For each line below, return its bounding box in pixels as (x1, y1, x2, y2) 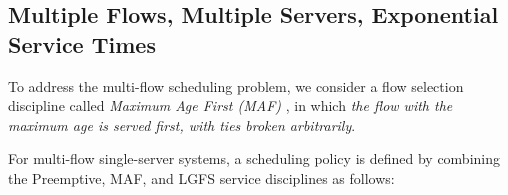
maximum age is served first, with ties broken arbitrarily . (8, 114, 356, 135)
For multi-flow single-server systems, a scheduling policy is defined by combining (8, 148, 500, 169)
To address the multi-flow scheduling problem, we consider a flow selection (8, 75, 464, 96)
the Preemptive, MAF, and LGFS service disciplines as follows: (8, 167, 395, 188)
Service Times (8, 28, 156, 59)
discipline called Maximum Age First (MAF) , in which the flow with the (8, 95, 453, 116)
